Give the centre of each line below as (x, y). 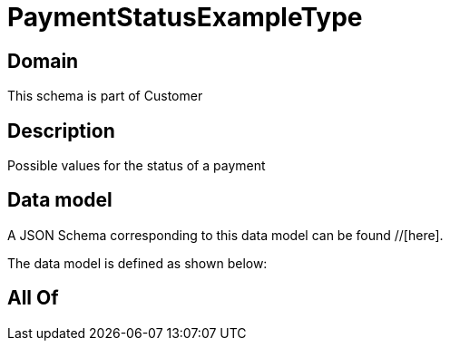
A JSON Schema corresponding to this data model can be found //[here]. (225, 235)
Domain (43, 61)
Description (61, 130)
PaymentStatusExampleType (185, 17)
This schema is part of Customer (105, 96)
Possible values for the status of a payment (137, 166)
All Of (33, 298)
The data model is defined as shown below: (137, 263)
